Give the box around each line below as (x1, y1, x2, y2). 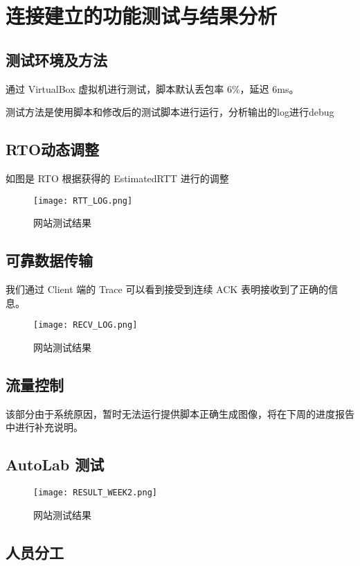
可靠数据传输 (6, 249, 93, 271)
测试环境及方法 (6, 48, 107, 70)
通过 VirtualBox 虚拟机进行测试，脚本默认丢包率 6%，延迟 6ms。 (6, 81, 299, 96)
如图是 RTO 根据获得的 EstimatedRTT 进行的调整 (6, 170, 229, 185)
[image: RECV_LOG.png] (33, 320, 138, 330)
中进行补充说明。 (6, 420, 83, 434)
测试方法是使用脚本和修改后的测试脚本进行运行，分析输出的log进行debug (6, 105, 334, 119)
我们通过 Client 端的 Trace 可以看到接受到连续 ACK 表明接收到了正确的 (6, 282, 328, 297)
